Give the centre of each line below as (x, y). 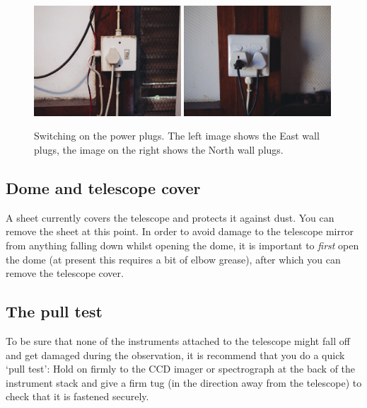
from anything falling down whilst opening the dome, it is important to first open (182, 245)
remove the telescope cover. (65, 273)
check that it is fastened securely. (77, 396)
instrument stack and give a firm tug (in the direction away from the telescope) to (184, 382)
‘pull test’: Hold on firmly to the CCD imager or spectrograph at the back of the (181, 369)
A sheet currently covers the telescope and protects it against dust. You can (170, 217)
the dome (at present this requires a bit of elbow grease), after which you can (173, 259)
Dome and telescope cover (103, 187)
